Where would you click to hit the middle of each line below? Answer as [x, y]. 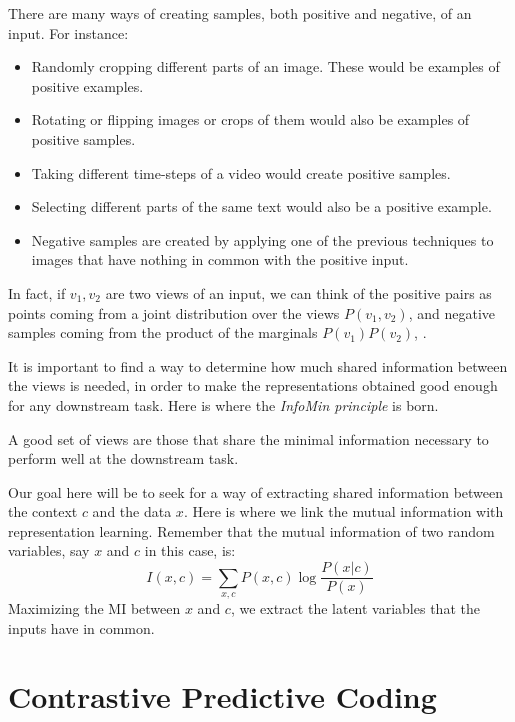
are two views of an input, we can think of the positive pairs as [298, 292]
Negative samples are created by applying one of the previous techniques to [262, 239]
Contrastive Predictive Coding [222, 696]
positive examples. [87, 85]
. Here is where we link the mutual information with [343, 511]
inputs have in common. [81, 627]
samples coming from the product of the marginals [163, 332]
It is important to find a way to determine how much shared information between [258, 365]
